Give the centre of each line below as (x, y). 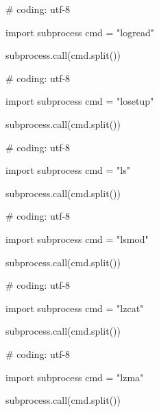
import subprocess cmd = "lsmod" (77, 239)
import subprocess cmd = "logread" (80, 32)
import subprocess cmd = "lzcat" (75, 308)
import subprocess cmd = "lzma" (75, 377)
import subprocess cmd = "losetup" (80, 101)
